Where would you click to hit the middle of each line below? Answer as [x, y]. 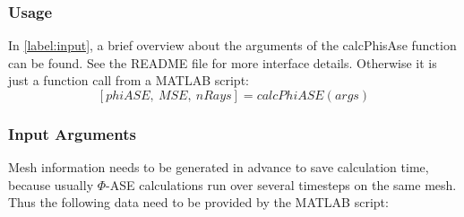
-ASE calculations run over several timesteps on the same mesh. [281, 184]
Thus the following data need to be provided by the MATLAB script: [198, 202]
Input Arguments [72, 133]
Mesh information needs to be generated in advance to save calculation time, [219, 167]
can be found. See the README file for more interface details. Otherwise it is [223, 62]
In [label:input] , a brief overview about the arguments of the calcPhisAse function [232, 45]
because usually [51, 184]
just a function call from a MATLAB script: [129, 80]
